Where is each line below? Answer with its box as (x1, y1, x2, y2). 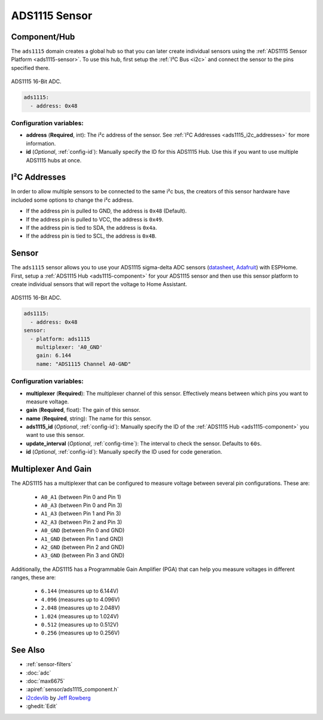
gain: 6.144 (36, 352, 72, 359)
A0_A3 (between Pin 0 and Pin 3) (41, 502, 123, 509)
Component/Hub (11, 32, 75, 42)
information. (26, 139, 56, 147)
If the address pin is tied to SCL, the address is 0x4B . (26, 232, 157, 239)
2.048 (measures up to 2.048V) (41, 604, 120, 612)
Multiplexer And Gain (11, 464, 92, 474)
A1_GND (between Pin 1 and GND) (41, 535, 124, 542)
